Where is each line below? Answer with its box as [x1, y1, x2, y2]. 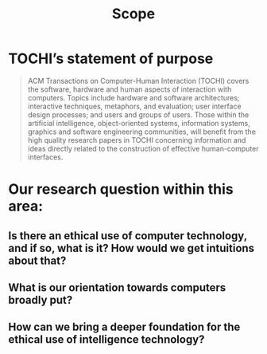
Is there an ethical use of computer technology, [8, 229, 248, 242]
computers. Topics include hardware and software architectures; [27, 92, 240, 102]
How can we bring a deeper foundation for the [8, 321, 241, 334]
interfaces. [27, 152, 64, 162]
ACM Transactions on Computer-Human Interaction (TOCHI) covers [27, 76, 250, 85]
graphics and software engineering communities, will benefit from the [27, 127, 257, 136]
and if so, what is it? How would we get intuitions [8, 241, 255, 255]
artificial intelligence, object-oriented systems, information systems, [27, 118, 250, 128]
